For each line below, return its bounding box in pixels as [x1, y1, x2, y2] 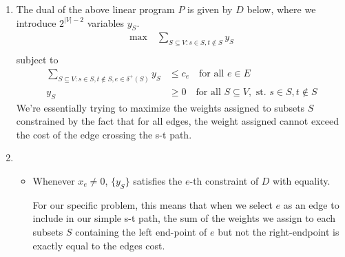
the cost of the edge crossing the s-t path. [16, 127, 192, 141]
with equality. [273, 173, 331, 187]
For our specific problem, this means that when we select [32, 197, 273, 212]
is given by [187, 2, 233, 16]
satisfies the [133, 173, 182, 187]
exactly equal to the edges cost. [32, 238, 165, 252]
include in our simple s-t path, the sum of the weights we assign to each [32, 211, 336, 225]
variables [87, 15, 125, 30]
